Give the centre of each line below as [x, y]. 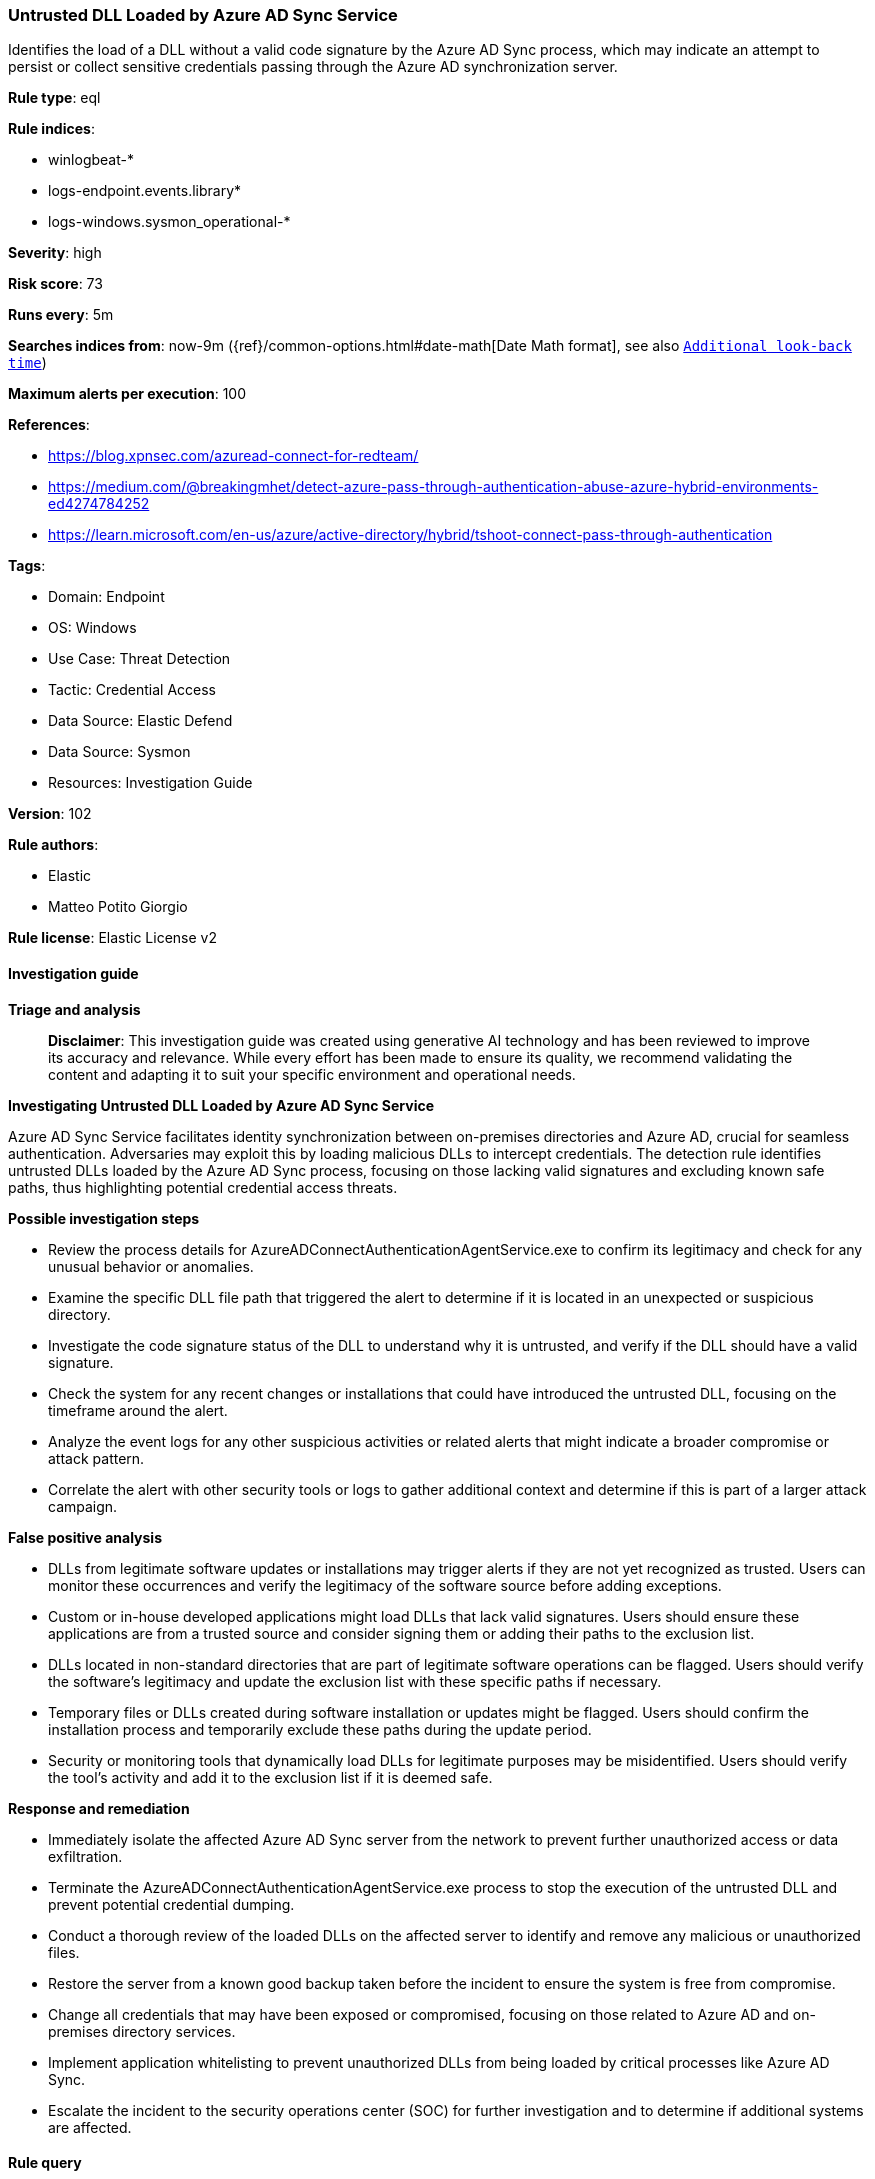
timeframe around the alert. [138, 1410]
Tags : [27, 566]
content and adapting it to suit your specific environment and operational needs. [312, 1074]
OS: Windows [92, 628]
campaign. [83, 1506]
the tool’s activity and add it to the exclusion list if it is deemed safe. [270, 1777]
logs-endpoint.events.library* [145, 191]
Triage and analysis [74, 1009]
